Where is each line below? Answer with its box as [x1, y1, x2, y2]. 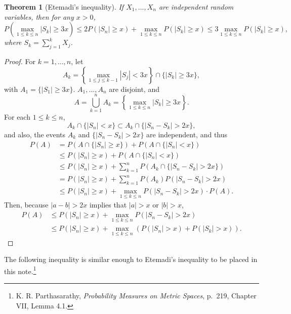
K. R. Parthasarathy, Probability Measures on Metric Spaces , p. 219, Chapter [16, 290, 257, 300]
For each [4, 112, 30, 122]
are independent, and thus [146, 129, 228, 139]
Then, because [4, 199, 49, 210]
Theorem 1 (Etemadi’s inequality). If [4, 2, 124, 12]
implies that [89, 199, 127, 210]
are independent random [158, 2, 234, 12]
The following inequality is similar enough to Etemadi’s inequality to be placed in [4, 254, 258, 265]
